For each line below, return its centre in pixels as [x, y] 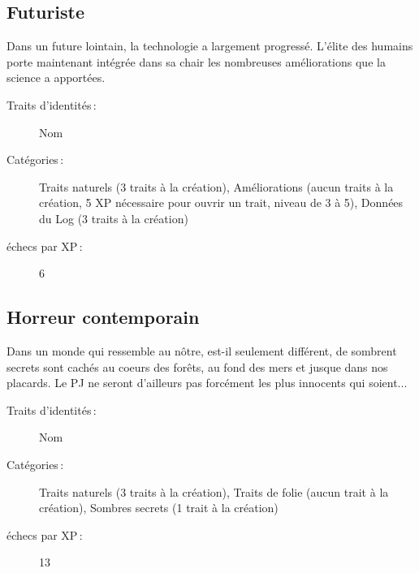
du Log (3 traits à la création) [114, 218]
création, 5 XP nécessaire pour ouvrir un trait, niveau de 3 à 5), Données [221, 202]
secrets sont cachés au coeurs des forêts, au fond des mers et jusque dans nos [197, 366]
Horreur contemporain [103, 317]
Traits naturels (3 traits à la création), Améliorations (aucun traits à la [216, 186]
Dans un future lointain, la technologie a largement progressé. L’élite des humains [210, 46]
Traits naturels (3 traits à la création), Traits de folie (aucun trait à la [214, 491]
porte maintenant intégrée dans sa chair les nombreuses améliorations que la [196, 61]
